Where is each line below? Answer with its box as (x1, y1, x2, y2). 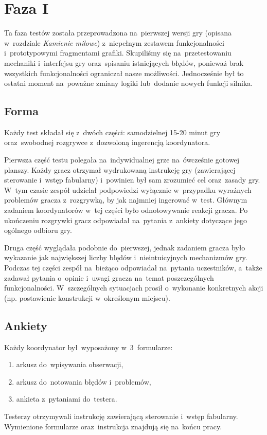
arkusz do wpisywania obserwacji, (16, 359, 123, 370)
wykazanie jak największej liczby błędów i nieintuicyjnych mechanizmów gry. (4, 252, 247, 263)
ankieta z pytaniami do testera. (16, 393, 117, 404)
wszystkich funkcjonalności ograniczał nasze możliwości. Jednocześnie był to (4, 67, 244, 78)
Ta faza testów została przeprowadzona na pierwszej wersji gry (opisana (4, 27, 232, 38)
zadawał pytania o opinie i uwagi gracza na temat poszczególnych (4, 272, 214, 283)
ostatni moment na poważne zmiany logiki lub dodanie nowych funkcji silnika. (4, 78, 253, 88)
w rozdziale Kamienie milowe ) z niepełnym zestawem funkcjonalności (4, 37, 224, 48)
